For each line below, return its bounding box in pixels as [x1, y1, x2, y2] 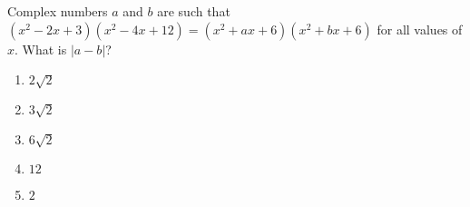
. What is [15, 39, 67, 58]
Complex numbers [7, 2, 108, 20]
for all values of [377, 19, 463, 38]
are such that [157, 2, 230, 20]
